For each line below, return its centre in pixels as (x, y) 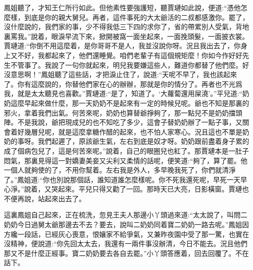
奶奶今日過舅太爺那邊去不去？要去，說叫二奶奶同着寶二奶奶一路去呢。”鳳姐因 (126, 224)
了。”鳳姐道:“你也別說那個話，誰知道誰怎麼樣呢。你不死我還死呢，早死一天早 (126, 179)
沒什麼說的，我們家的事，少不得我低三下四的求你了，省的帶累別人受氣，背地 (126, 27)
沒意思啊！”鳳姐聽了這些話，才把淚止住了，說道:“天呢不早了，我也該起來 (121, 74)
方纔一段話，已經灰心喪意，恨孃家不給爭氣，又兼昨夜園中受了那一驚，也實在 (126, 234)
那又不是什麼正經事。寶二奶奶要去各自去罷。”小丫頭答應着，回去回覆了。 (120, 253)
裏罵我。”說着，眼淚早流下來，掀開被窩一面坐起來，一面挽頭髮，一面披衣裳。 (126, 36)
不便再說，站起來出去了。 (45, 198)
